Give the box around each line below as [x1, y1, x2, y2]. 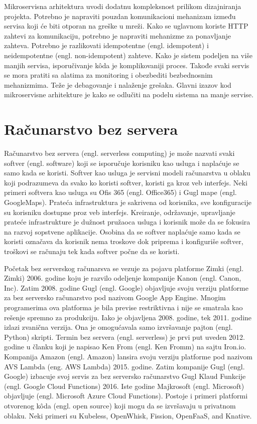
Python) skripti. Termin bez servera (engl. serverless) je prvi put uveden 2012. [4, 331, 245, 342]
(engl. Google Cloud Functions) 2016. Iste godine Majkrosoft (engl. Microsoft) [4, 380, 244, 391]
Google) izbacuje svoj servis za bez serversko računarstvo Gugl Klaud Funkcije [4, 371, 246, 381]
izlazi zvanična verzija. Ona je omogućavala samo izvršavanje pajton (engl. [4, 322, 233, 332]
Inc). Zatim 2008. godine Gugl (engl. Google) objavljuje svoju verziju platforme [4, 282, 248, 293]
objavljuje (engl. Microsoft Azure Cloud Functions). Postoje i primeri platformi [4, 390, 248, 401]
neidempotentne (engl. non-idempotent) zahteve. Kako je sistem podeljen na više [4, 50, 252, 60]
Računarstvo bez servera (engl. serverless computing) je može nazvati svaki [4, 148, 235, 158]
